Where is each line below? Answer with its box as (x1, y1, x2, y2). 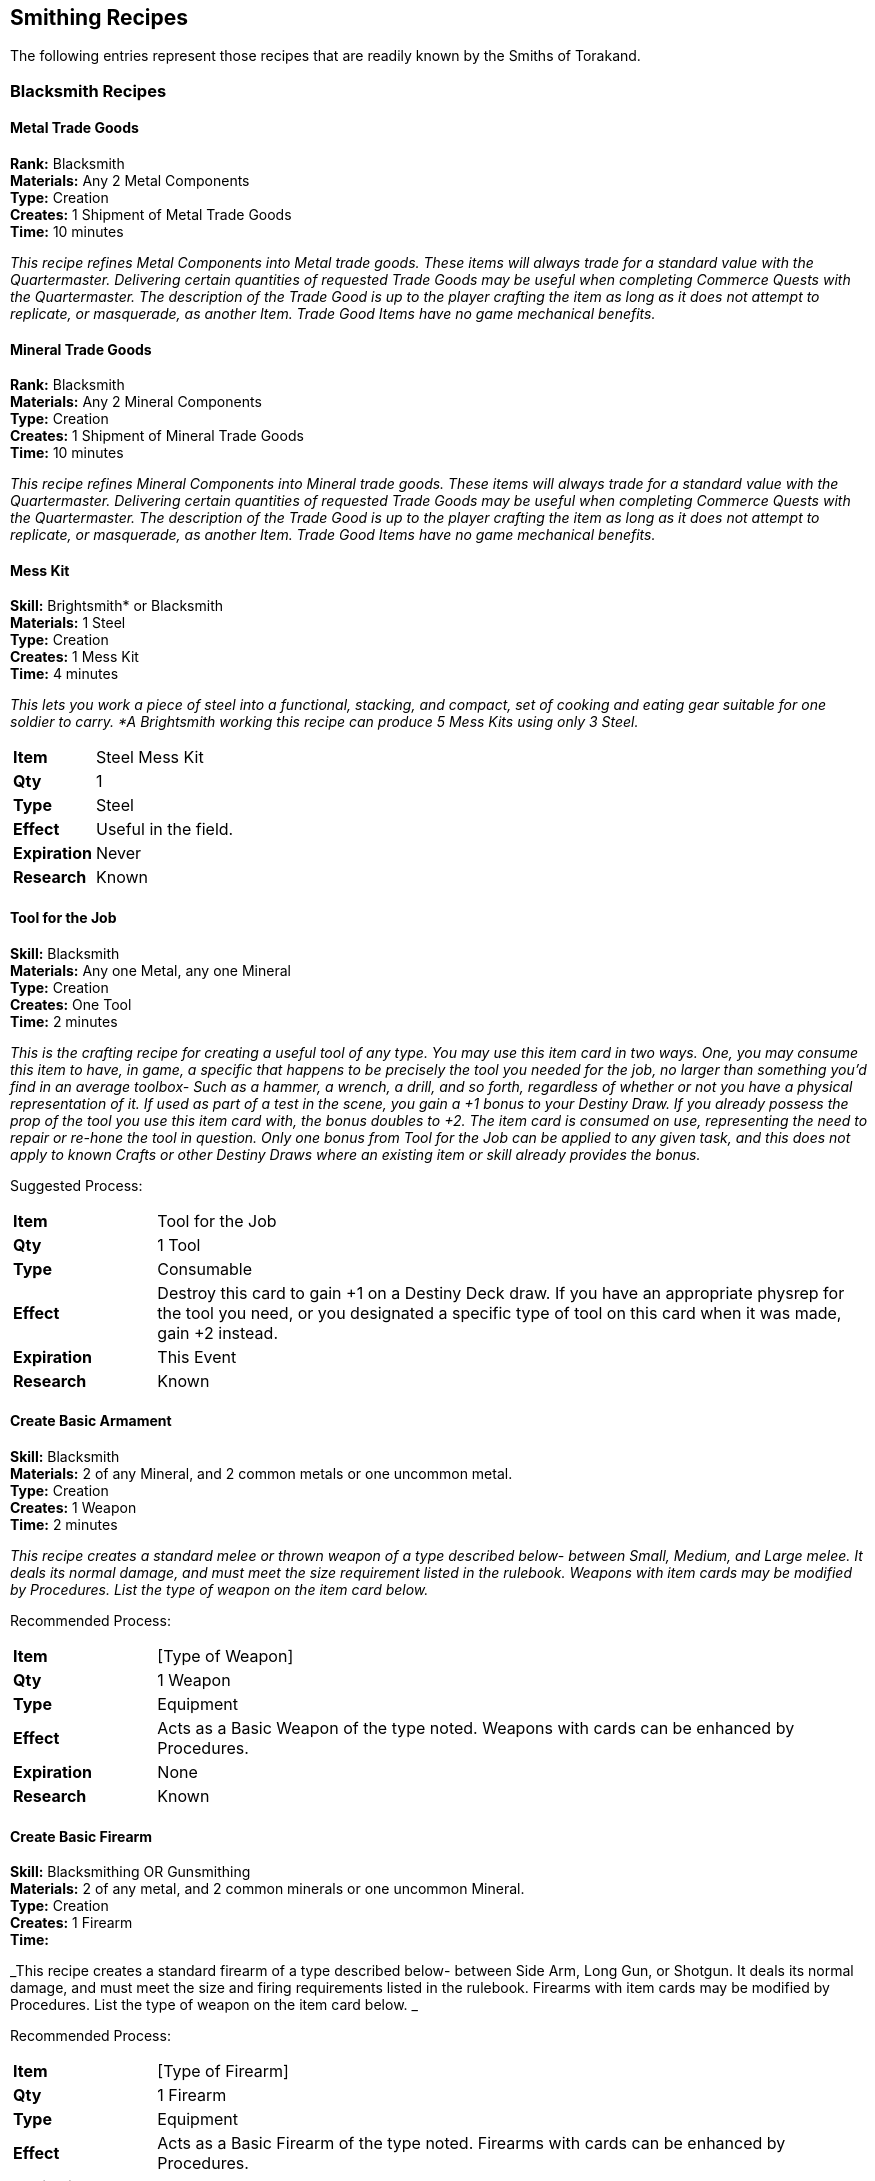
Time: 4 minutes (10, 665, 119, 683)
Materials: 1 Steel (10, 614, 126, 632)
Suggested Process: (10, 1176, 143, 1194)
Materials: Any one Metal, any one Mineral (10, 961, 291, 979)
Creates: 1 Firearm (10, 1914, 133, 1932)
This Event (157, 1346, 237, 1367)
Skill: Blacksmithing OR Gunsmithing (10, 1863, 251, 1881)
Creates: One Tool (10, 995, 132, 1013)
